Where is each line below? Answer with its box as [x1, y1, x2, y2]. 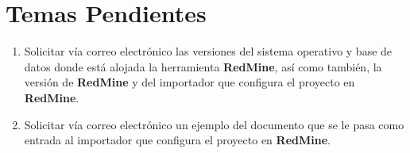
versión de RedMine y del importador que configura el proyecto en [24, 74, 355, 90]
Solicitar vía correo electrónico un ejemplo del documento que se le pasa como [24, 116, 404, 132]
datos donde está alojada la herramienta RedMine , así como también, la [24, 58, 382, 75]
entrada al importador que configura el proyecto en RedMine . [24, 132, 331, 148]
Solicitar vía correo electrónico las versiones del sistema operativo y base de [24, 43, 393, 59]
